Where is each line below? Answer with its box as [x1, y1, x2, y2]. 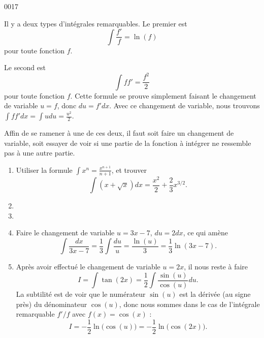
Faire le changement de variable [16, 227, 115, 238]
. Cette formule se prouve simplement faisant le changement [70, 90, 256, 101]
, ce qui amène [183, 227, 228, 238]
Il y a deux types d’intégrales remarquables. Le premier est [4, 18, 187, 28]
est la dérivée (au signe [179, 289, 251, 299]
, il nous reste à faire [184, 261, 248, 272]
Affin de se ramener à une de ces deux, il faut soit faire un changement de [4, 128, 234, 138]
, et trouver [111, 164, 147, 175]
